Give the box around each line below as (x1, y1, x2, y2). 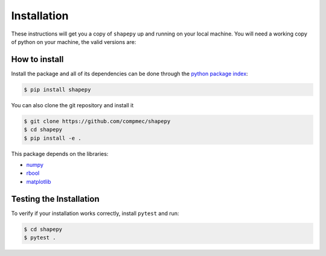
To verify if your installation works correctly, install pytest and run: (11, 210, 179, 217)
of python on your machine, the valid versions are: (11, 38, 136, 45)
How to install (11, 54, 64, 64)
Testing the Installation (11, 193, 100, 204)
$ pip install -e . (24, 134, 81, 142)
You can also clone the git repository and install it (11, 101, 134, 108)
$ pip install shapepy (24, 86, 91, 93)
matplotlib (26, 178, 51, 185)
